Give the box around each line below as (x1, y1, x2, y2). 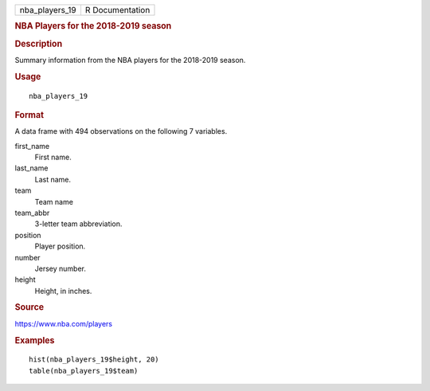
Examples (14, 334, 55, 346)
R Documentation (84, 5, 150, 15)
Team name (34, 197, 73, 206)
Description (14, 38, 63, 49)
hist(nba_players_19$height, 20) (29, 355, 159, 364)
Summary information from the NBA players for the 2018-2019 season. (14, 55, 246, 65)
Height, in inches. (34, 286, 92, 295)
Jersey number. (34, 264, 87, 273)
